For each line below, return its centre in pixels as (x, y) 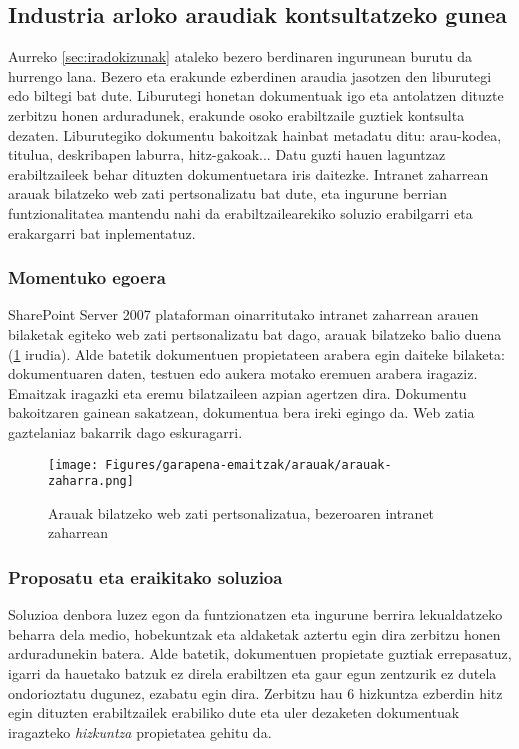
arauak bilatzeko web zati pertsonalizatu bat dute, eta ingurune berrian (227, 193)
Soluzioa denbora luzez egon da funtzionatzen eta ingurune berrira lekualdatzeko (255, 614)
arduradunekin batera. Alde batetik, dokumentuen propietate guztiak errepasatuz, (260, 653)
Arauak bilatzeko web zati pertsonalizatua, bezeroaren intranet (241, 512)
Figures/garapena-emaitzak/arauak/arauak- (248, 464)
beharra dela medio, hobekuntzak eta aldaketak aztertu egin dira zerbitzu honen (254, 633)
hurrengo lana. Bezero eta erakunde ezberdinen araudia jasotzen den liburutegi (250, 75)
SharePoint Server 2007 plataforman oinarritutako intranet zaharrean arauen (243, 314)
